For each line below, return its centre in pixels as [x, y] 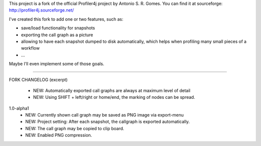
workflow [30, 48]
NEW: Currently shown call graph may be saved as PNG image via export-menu [104, 115]
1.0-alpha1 [19, 108]
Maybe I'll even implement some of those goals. [57, 64]
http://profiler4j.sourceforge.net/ [42, 10]
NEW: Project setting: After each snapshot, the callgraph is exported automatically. [108, 122]
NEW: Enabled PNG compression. [59, 135]
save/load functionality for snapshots [58, 28]
